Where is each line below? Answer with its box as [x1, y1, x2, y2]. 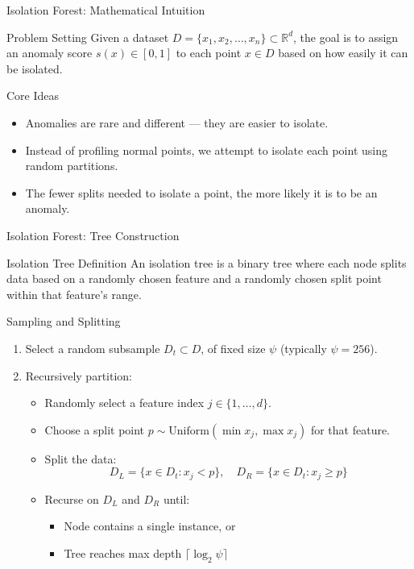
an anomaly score [6, 44, 93, 61]
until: [163, 490, 190, 507]
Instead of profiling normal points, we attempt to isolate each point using [25, 141, 387, 158]
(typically [279, 339, 327, 356]
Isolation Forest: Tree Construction [6, 226, 180, 243]
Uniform [168, 425, 209, 437]
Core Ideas [6, 87, 60, 104]
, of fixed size [201, 339, 266, 356]
